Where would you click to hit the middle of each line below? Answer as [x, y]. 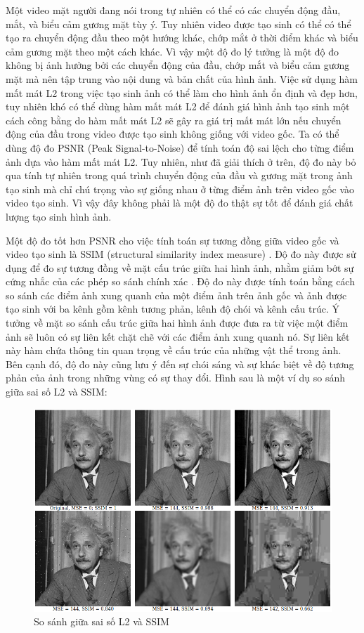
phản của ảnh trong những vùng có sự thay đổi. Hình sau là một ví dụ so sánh [176, 378]
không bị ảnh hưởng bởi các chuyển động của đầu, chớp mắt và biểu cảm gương [178, 65]
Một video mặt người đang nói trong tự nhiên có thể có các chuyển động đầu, [173, 10]
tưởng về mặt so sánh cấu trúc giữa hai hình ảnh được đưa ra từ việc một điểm [177, 323]
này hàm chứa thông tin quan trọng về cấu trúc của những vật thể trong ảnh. [174, 350]
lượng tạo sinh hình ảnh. [59, 216]
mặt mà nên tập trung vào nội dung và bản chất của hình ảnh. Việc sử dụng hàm [182, 78]
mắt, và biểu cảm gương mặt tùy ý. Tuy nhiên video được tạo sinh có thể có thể [178, 24]
